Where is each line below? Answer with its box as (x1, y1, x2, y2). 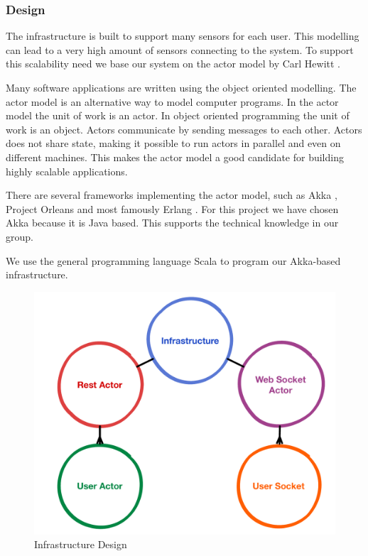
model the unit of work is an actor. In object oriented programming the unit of (6, 108, 350, 123)
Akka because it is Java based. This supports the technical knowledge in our (6, 215, 339, 230)
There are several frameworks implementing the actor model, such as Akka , (6, 187, 337, 202)
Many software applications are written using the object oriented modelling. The (6, 80, 357, 94)
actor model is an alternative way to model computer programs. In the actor (6, 94, 339, 109)
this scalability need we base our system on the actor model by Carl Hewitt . (6, 56, 341, 71)
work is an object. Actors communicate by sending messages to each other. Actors (6, 121, 362, 136)
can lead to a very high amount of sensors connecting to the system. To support (6, 42, 354, 57)
